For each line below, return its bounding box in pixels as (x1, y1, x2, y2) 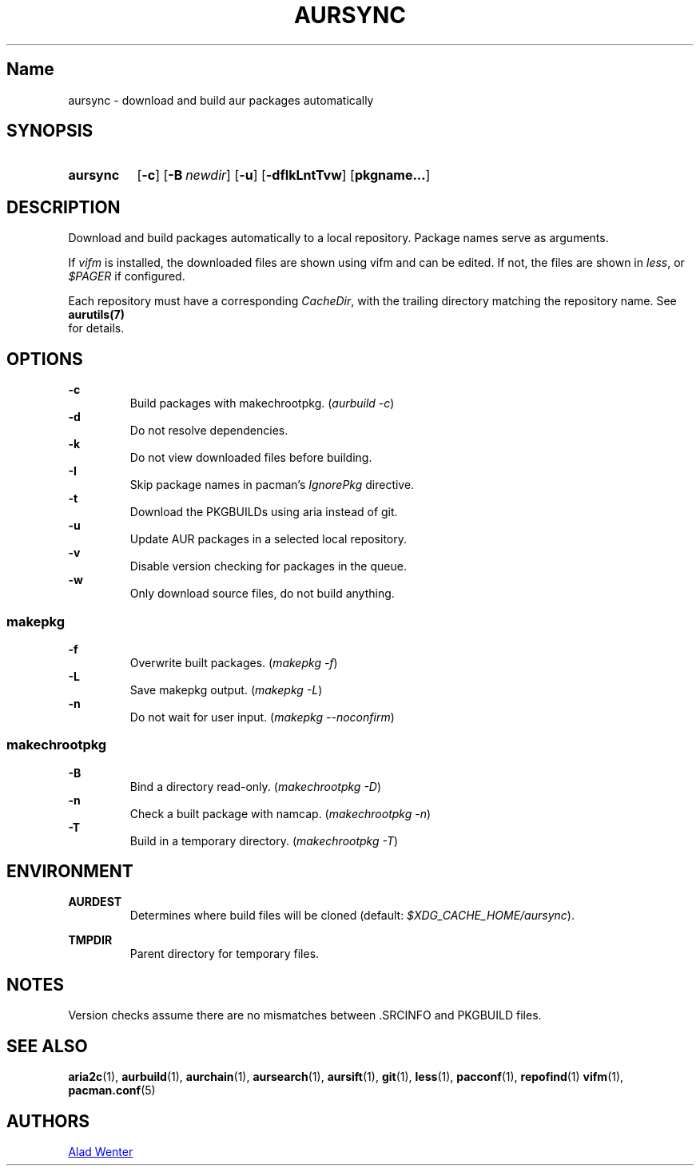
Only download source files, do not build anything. (129, 586, 395, 601)
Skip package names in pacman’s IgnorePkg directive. (129, 478, 415, 492)
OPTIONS (6, 348, 83, 369)
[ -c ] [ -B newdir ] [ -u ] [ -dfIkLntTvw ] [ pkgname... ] (137, 167, 431, 184)
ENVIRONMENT (6, 861, 133, 882)
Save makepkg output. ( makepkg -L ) (129, 682, 323, 697)
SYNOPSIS (6, 121, 93, 141)
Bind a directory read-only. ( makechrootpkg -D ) (129, 779, 382, 793)
